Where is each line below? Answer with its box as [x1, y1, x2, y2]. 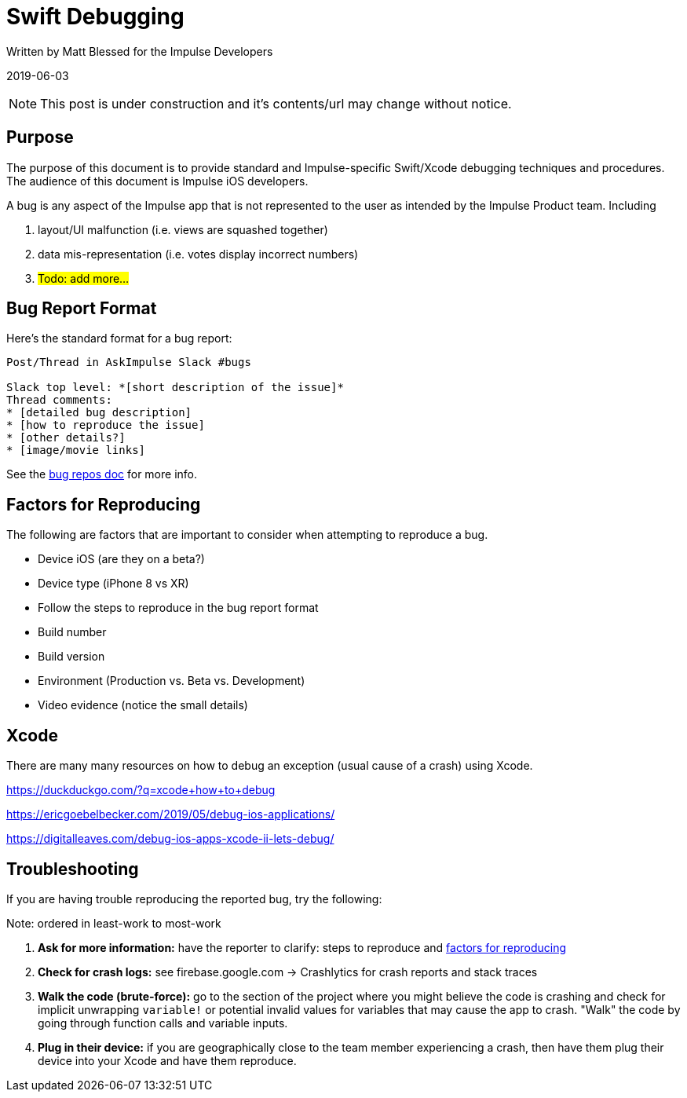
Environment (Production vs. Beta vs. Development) [38, 674, 305, 688]
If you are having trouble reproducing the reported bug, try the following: [6, 891, 382, 906]
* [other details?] [6, 431, 126, 445]
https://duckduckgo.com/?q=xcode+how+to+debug [6, 783, 276, 797]
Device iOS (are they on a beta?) [38, 552, 205, 566]
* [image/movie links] [6, 444, 146, 457]
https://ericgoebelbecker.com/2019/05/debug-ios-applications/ [6, 807, 335, 822]
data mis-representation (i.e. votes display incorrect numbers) [38, 247, 359, 261]
